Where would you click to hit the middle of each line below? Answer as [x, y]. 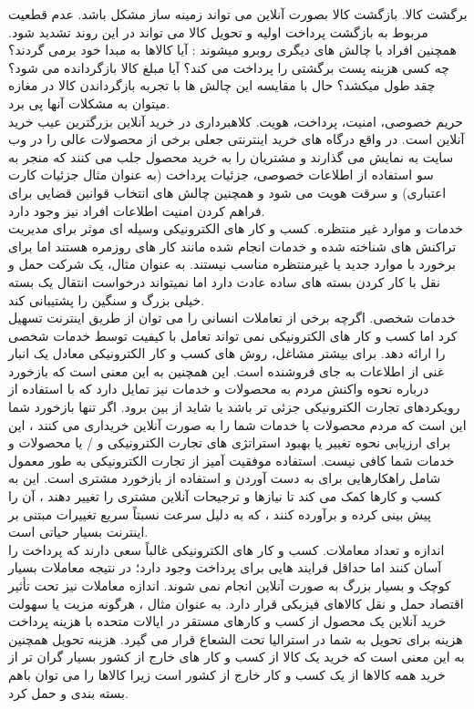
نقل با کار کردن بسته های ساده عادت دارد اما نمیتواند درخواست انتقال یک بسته [224, 281]
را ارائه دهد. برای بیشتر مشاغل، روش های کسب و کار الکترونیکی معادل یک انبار [227, 353]
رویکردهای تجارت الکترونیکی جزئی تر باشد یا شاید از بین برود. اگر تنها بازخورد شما [234, 407]
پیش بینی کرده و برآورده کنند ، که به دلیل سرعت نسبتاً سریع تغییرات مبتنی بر [220, 514]
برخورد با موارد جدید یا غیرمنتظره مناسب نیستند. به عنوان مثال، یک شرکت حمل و [232, 264]
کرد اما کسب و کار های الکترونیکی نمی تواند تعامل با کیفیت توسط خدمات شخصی [233, 335]
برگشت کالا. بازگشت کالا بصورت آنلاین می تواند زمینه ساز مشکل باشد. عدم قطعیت [238, 14]
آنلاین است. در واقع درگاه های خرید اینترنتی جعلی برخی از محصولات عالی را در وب [237, 139]
